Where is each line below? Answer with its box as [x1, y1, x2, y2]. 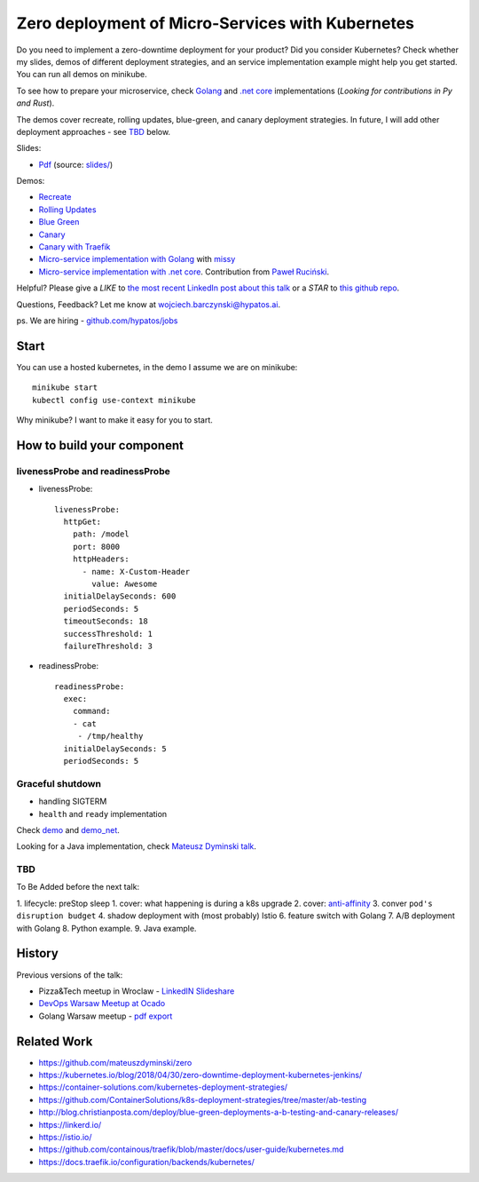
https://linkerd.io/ [38, 1119, 102, 1130]
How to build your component [16, 438, 184, 453]
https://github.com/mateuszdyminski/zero [38, 1057, 192, 1067]
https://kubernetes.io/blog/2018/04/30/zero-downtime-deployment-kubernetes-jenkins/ [38, 1070, 363, 1081]
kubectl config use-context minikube [32, 395, 197, 405]
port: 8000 [72, 542, 121, 551]
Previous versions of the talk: [16, 969, 123, 980]
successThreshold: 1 [63, 629, 153, 639]
